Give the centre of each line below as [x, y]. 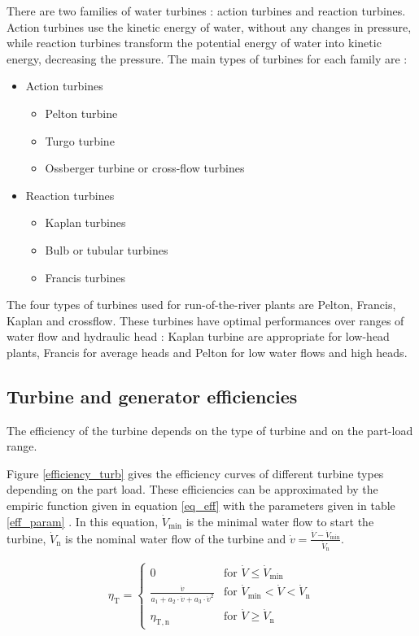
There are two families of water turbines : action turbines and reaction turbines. [206, 11]
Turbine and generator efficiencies [152, 396]
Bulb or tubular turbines [107, 249]
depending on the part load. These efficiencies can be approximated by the [192, 489]
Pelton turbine [81, 113]
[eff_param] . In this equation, [83, 521]
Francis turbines [85, 277]
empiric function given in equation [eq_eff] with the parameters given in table [201, 505]
